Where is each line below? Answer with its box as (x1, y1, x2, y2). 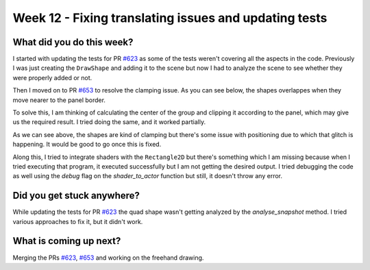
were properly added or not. (12, 73, 92, 82)
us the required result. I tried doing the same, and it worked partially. (12, 118, 206, 126)
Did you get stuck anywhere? (12, 190, 140, 201)
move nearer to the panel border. (12, 96, 106, 104)
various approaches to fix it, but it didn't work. (12, 217, 143, 225)
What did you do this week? (12, 36, 134, 48)
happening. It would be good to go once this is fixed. (12, 140, 162, 149)
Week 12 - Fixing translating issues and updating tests (12, 10, 328, 25)
